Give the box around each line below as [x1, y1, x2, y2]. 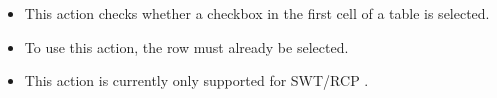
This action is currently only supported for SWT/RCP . [24, 70, 369, 91]
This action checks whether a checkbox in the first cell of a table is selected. [24, 3, 490, 23]
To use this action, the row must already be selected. [24, 36, 349, 57]
